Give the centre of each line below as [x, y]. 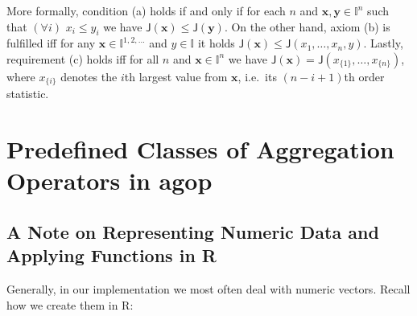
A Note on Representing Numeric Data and [193, 231]
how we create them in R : [70, 304]
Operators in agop [109, 181]
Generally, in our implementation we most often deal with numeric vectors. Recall [208, 289]
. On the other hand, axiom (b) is [307, 26]
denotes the [89, 76]
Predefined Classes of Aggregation [200, 149]
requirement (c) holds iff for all [83, 58]
